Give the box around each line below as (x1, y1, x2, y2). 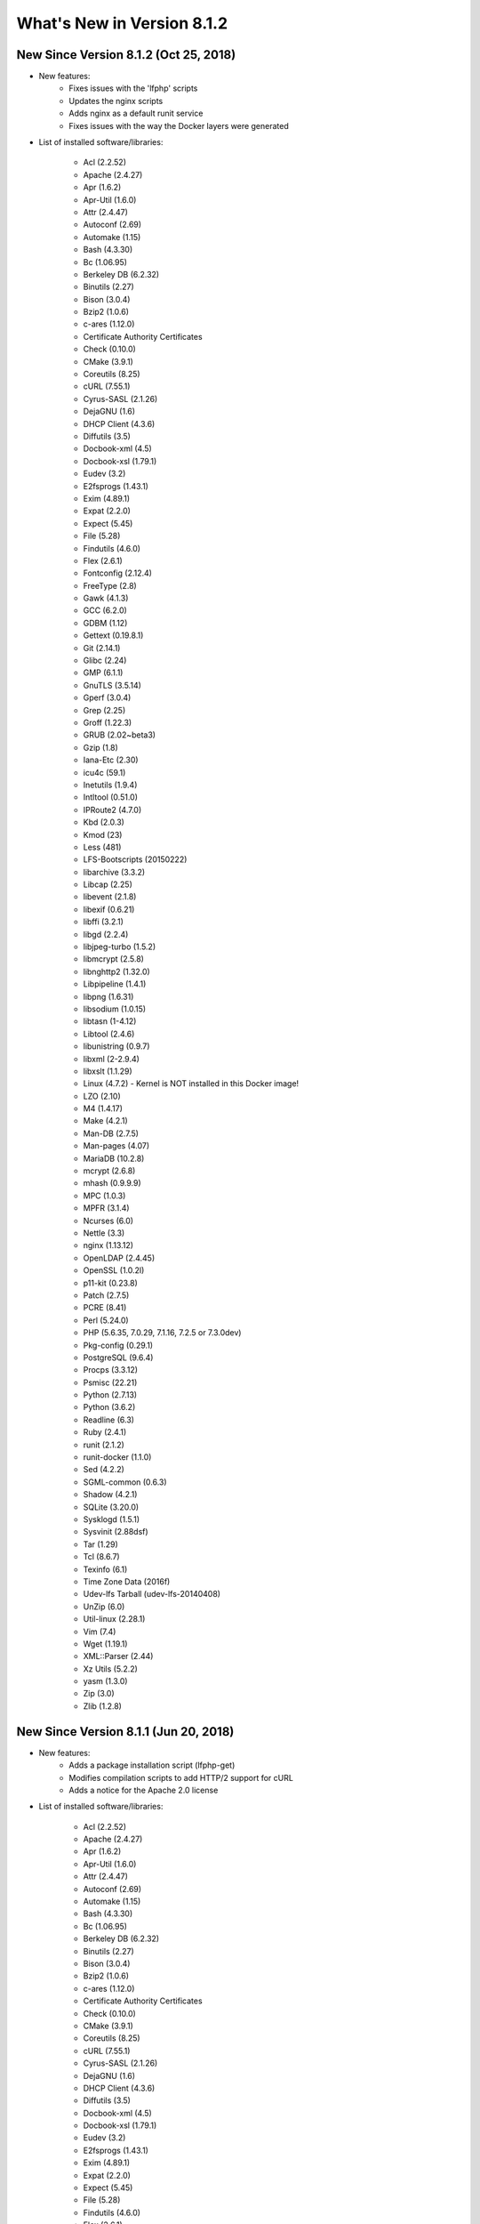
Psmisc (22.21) (83, 1377, 138, 1388)
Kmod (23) (83, 829, 123, 840)
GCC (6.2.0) (83, 605, 128, 616)
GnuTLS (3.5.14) (83, 680, 142, 690)
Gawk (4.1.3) (83, 592, 129, 604)
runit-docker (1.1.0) (83, 1452, 152, 1463)
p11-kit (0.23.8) (83, 1277, 138, 1288)
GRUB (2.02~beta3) (83, 729, 156, 740)
